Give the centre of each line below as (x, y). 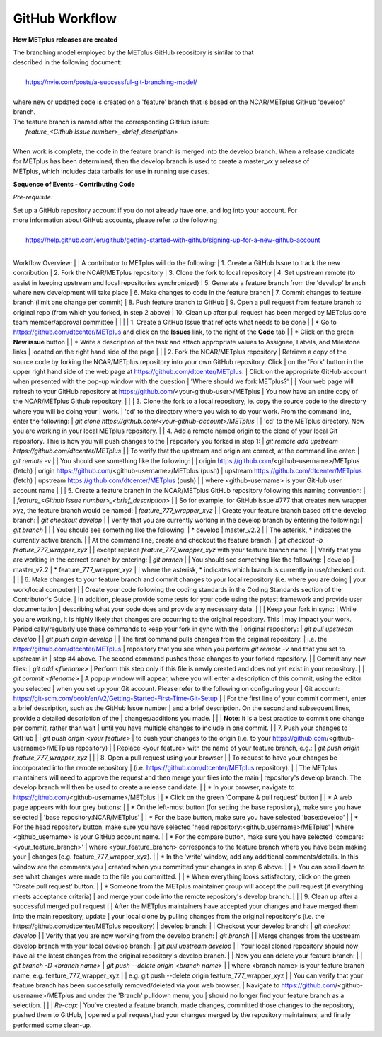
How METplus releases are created (65, 40)
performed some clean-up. (52, 1025)
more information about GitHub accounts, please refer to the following (115, 220)
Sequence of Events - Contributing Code (74, 185)
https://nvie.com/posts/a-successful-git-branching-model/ (111, 82)
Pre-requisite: (33, 197)
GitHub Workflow (65, 18)
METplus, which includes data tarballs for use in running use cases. (111, 171)
